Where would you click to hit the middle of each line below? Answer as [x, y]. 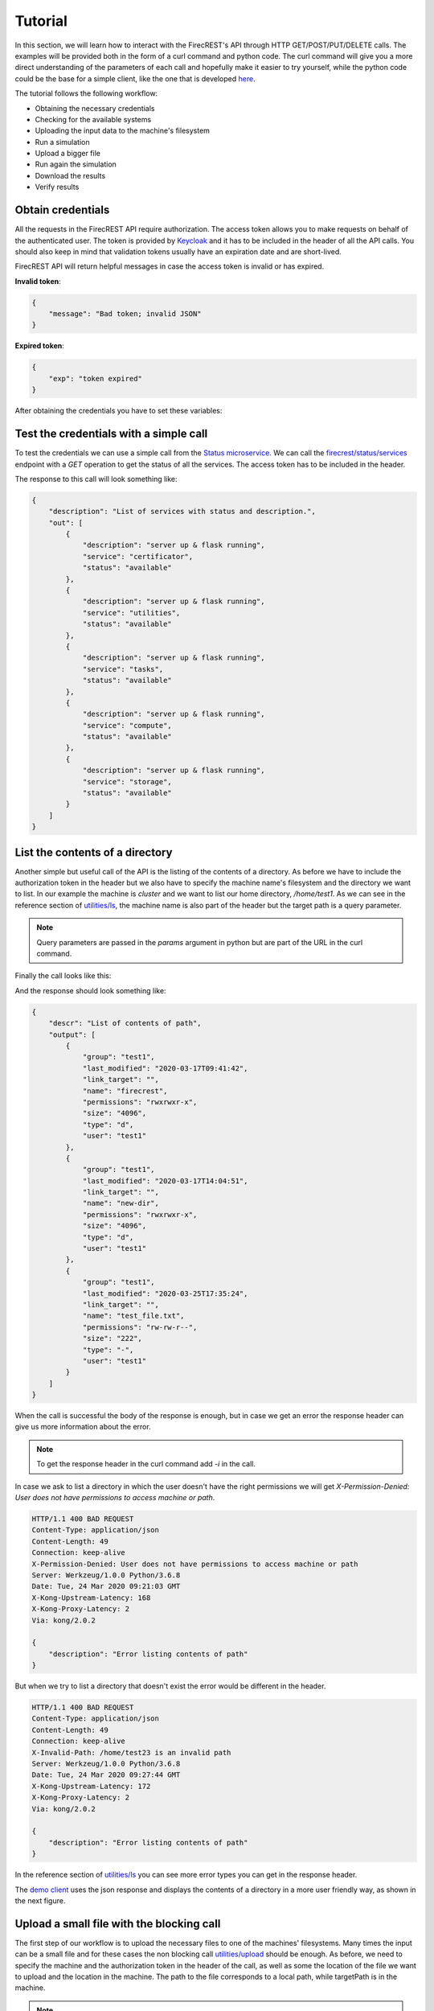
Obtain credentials [62, 210]
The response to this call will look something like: [96, 479]
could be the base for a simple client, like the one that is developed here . [135, 78]
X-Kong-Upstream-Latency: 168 [91, 1598]
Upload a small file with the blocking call [118, 1924]
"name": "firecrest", [125, 1091]
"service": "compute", [127, 725]
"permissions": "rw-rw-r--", [140, 1327]
